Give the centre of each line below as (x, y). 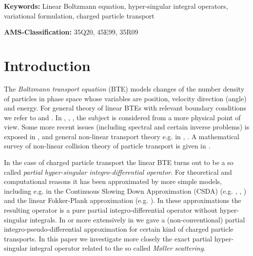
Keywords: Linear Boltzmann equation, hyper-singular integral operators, (116, 6)
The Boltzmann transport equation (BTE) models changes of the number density (124, 88)
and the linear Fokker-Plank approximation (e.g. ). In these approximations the (123, 200)
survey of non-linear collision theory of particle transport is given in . (107, 146)
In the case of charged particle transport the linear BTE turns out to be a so (119, 162)
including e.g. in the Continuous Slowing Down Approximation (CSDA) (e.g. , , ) (125, 191)
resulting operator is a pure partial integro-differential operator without (111, 210)
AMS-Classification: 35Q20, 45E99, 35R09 (71, 32)
